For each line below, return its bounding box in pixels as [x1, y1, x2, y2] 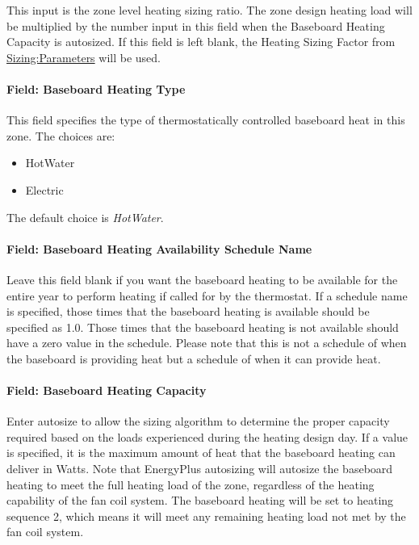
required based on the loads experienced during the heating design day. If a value [6, 428, 409, 445]
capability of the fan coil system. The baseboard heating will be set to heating [6, 492, 394, 509]
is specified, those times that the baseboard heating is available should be [6, 303, 370, 320]
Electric [25, 181, 64, 198]
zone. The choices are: [6, 127, 115, 144]
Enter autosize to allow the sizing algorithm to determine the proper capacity [6, 413, 390, 430]
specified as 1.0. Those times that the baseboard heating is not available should [6, 318, 399, 335]
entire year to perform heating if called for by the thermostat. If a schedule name [6, 287, 408, 304]
